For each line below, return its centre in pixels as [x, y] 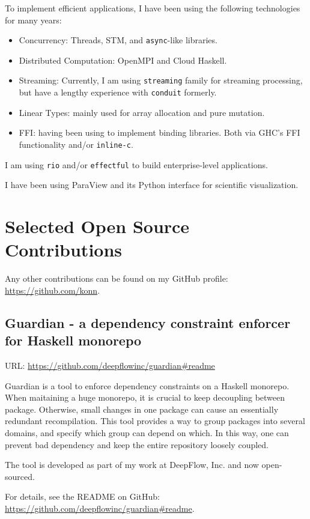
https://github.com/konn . [53, 290]
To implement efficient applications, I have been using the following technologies [153, 8]
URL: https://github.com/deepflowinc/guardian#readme [110, 365]
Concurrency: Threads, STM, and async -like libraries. [118, 40]
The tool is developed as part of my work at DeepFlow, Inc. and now [132, 465]
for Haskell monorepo [73, 340]
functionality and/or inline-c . [76, 144]
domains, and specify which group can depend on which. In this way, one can [147, 432]
